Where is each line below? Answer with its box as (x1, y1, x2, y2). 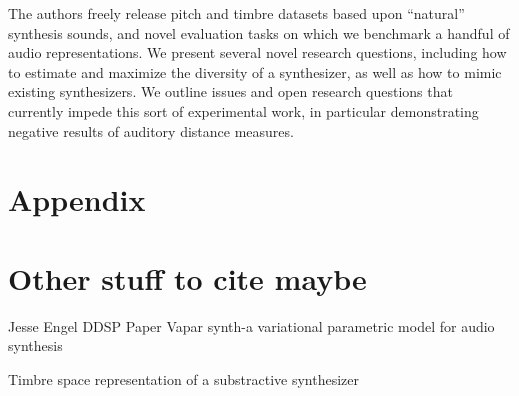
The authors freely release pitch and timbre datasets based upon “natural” (8, 3, 465, 23)
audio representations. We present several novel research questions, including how (8, 42, 507, 63)
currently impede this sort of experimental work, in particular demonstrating (8, 100, 479, 121)
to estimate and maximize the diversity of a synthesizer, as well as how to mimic (8, 61, 502, 82)
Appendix (8, 179, 146, 220)
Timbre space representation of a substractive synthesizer (8, 368, 360, 389)
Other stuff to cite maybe (8, 257, 367, 298)
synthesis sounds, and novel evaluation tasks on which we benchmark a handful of (8, 22, 510, 43)
